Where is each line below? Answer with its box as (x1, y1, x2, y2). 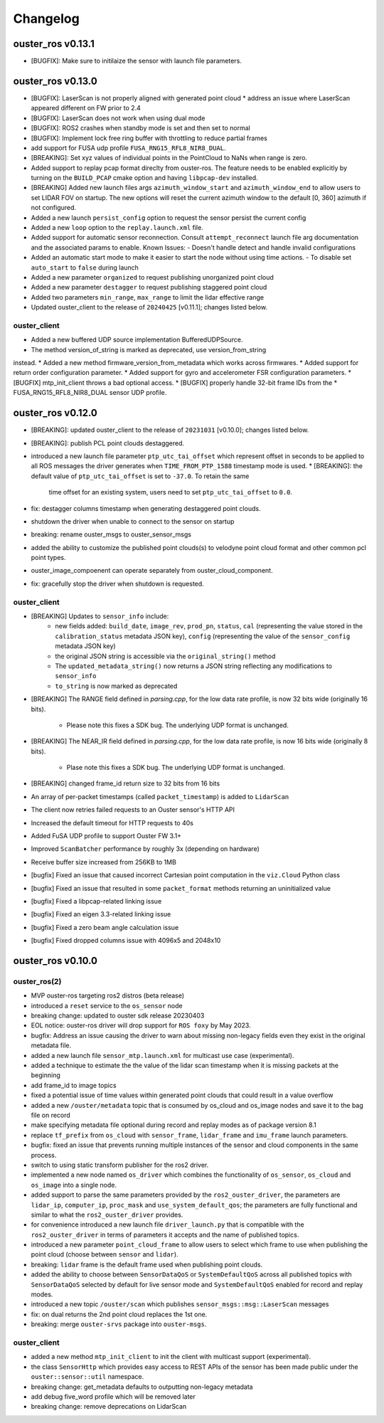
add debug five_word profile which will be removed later (31, 1392, 196, 1401)
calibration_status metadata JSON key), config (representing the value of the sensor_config (55, 632, 351, 640)
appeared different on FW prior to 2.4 (31, 104, 142, 112)
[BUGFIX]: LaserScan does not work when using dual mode (31, 114, 206, 122)
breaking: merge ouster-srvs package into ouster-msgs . (31, 1320, 207, 1328)
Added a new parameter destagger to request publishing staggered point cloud (31, 283, 267, 292)
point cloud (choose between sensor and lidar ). (31, 1250, 178, 1259)
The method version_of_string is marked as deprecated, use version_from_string (31, 345, 267, 354)
